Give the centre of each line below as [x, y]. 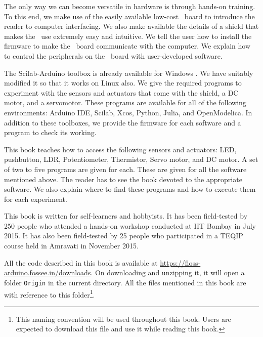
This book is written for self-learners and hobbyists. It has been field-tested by [126, 216]
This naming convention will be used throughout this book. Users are [123, 319]
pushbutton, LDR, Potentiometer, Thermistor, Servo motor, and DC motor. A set [131, 159]
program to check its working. [50, 132]
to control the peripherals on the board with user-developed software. [113, 55]
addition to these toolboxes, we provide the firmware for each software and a [123, 122]
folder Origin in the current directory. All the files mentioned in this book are [125, 282]
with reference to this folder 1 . [50, 293]
